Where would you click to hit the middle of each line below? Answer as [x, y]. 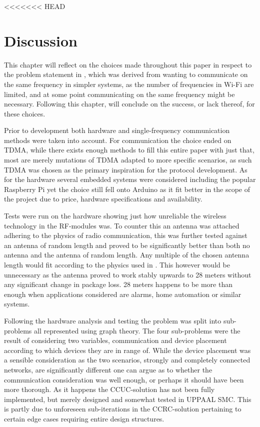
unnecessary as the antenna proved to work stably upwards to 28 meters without [128, 274]
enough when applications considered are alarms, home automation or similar [123, 294]
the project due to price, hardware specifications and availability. [103, 199]
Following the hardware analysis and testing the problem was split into [113, 320]
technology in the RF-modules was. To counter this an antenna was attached [122, 225]
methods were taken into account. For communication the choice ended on [118, 140]
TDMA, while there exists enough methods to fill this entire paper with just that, [129, 150]
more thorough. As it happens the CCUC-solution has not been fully [109, 389]
